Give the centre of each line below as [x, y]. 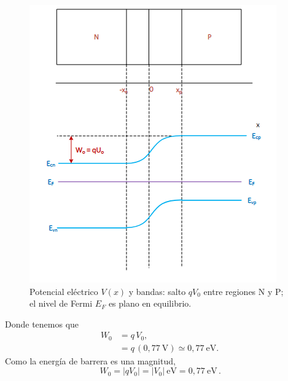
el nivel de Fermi [61, 303]
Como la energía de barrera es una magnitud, [90, 360]
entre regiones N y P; [243, 291]
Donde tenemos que [42, 324]
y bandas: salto [157, 291]
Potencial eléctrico [64, 291]
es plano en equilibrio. [150, 303]
